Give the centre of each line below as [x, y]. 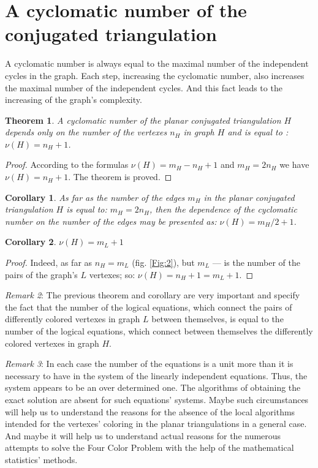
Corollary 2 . [31, 242]
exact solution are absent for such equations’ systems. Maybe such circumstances [157, 399]
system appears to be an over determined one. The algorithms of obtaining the [153, 387]
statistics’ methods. [41, 459]
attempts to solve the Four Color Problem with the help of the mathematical [150, 447]
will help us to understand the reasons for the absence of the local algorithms [150, 411]
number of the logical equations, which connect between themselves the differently [159, 331]
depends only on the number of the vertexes [86, 132]
